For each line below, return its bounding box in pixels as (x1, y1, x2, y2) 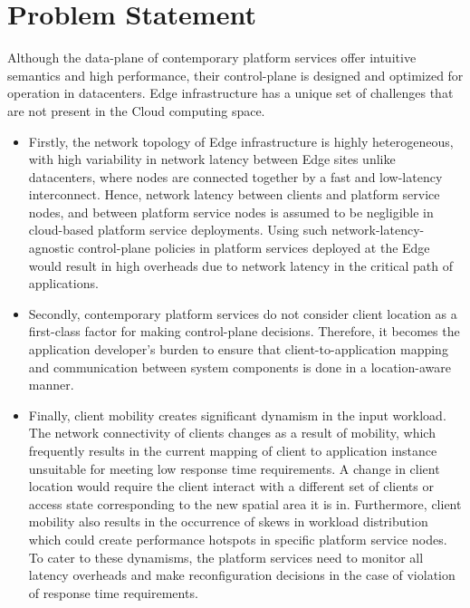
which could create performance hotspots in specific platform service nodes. (28, 529, 447, 548)
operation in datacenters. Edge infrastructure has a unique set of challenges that (7, 83, 454, 102)
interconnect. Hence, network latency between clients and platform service (28, 185, 440, 204)
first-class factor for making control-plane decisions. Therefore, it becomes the (28, 322, 460, 341)
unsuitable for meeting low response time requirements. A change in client (28, 458, 440, 478)
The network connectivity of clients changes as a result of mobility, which (28, 423, 436, 442)
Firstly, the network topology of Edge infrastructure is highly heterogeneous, (28, 131, 454, 150)
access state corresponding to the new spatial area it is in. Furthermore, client (28, 494, 462, 513)
